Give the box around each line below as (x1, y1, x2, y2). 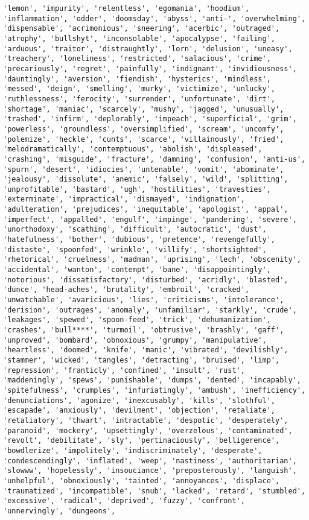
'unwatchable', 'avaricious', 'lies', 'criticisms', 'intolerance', (3, 296, 284, 305)
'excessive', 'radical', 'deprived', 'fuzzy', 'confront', (3, 496, 245, 506)
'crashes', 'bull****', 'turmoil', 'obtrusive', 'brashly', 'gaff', (3, 326, 284, 334)
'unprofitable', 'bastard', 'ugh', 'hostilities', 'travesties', (3, 185, 271, 194)
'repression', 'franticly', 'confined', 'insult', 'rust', (3, 366, 245, 375)
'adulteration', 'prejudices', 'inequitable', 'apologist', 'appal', (3, 205, 288, 214)
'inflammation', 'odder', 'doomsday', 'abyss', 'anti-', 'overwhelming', (3, 14, 306, 23)
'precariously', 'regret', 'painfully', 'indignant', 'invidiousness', (3, 64, 297, 73)
